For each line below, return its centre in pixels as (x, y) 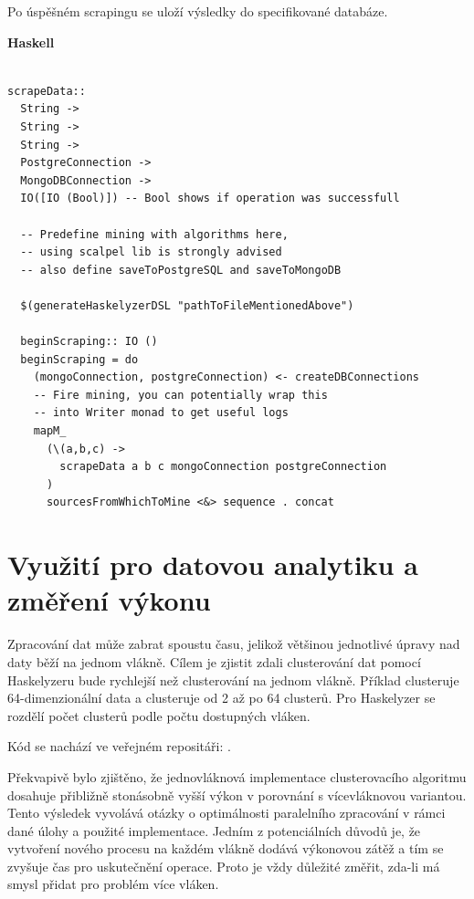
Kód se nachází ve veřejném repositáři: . (119, 746)
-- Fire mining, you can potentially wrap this (180, 395)
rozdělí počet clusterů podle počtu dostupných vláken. (159, 715)
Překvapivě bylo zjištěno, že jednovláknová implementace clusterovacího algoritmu (237, 776)
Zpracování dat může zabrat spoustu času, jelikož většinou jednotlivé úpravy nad (234, 644)
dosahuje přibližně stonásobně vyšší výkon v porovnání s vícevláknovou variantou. (237, 794)
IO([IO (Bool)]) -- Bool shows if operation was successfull (210, 199)
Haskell (31, 42)
